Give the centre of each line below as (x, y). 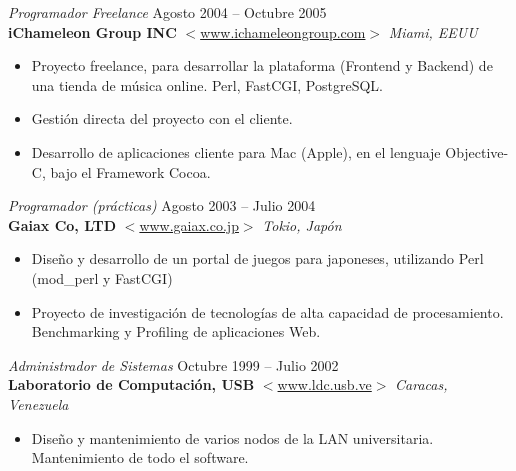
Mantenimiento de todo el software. (140, 457)
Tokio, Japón (302, 224)
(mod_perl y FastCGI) (102, 277)
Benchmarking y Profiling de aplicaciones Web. (176, 331)
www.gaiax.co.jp (189, 224)
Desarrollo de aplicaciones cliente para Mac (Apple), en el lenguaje (236, 151)
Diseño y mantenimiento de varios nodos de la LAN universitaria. (232, 437)
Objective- (477, 151)
